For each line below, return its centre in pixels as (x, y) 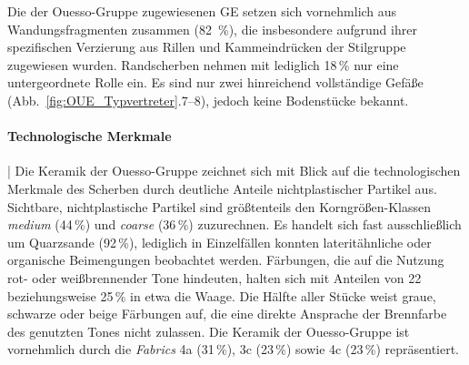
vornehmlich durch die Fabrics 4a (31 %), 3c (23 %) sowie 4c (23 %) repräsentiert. (234, 349)
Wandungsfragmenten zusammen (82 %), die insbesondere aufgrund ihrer (212, 29)
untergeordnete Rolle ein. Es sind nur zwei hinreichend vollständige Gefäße (215, 82)
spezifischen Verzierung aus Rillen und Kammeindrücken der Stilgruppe (207, 47)
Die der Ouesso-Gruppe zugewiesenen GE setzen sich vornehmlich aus (202, 11)
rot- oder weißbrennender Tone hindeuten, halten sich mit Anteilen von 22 (215, 277)
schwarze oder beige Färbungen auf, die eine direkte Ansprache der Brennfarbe (227, 314)
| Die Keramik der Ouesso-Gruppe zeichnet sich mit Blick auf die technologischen (234, 171)
